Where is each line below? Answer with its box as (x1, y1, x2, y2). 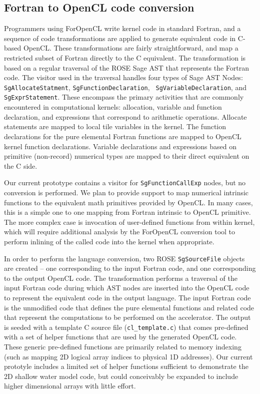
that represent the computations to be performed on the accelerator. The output (4, 312, 251, 322)
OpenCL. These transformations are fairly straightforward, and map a (23, 43, 238, 53)
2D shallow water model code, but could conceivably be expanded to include (4, 370, 238, 381)
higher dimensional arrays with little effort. (4, 380, 136, 391)
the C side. (4, 160, 37, 171)
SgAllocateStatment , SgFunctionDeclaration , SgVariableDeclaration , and (4, 82, 246, 92)
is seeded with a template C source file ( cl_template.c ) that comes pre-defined (4, 321, 248, 332)
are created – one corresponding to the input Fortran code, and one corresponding (4, 263, 256, 273)
